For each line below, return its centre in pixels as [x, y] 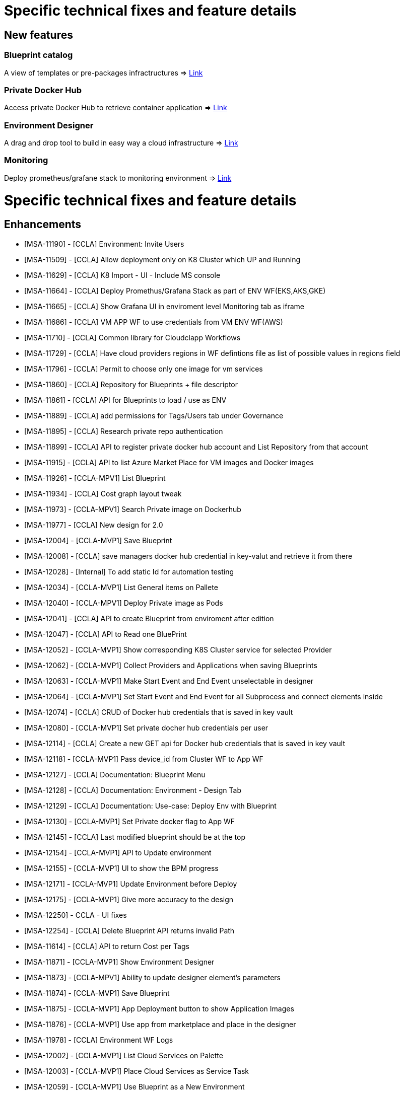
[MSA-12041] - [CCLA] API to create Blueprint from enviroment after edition [149, 618]
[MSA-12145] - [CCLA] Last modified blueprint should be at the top [135, 837]
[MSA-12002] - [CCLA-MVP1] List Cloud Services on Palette [124, 1055]
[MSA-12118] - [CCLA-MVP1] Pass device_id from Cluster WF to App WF [144, 759]
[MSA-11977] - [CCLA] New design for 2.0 [94, 525]
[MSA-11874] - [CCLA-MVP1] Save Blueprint [97, 993]
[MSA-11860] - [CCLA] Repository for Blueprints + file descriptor [131, 384]
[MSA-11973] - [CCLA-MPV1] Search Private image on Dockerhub [133, 509]
